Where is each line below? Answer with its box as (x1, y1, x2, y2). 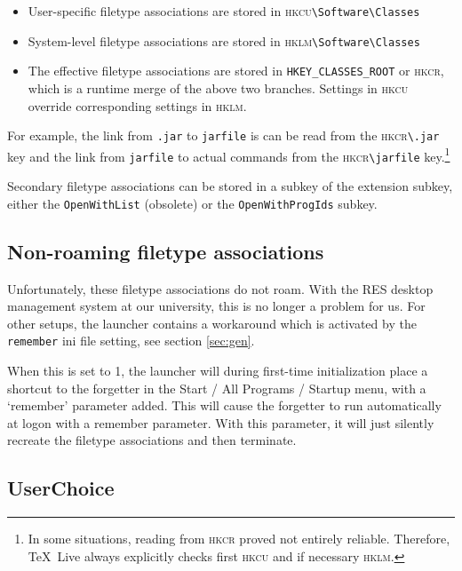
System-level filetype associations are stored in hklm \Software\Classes (28, 31, 420, 50)
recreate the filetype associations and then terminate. (7, 431, 297, 449)
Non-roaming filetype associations (7, 237, 324, 265)
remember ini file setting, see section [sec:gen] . (7, 331, 255, 350)
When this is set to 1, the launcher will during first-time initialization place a (7, 361, 428, 380)
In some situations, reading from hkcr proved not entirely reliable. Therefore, (28, 529, 450, 548)
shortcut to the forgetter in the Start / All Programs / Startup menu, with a (7, 378, 426, 397)
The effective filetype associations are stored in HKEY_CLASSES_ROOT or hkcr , (28, 61, 444, 80)
